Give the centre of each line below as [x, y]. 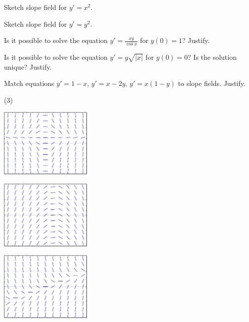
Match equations [29, 83]
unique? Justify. [28, 66]
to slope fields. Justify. [212, 83]
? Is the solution [212, 57]
